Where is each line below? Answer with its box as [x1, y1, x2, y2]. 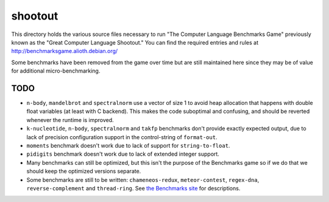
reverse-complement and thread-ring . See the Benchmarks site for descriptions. [26, 184, 241, 192]
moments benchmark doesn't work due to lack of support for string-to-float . [26, 142, 230, 149]
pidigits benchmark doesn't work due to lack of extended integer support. [26, 150, 219, 158]
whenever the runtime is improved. [26, 116, 114, 123]
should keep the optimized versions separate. [26, 168, 141, 175]
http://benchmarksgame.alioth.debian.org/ [11, 48, 118, 55]
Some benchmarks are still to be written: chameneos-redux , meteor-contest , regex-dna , [26, 176, 260, 183]
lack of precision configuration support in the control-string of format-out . [26, 133, 218, 140]
